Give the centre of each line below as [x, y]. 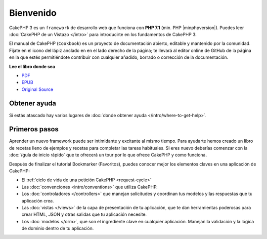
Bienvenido [33, 13]
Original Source [37, 89]
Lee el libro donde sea [32, 66]
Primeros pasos [34, 129]
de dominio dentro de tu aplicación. [58, 228]
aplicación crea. [38, 200]
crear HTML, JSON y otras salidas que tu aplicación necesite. [84, 214]
